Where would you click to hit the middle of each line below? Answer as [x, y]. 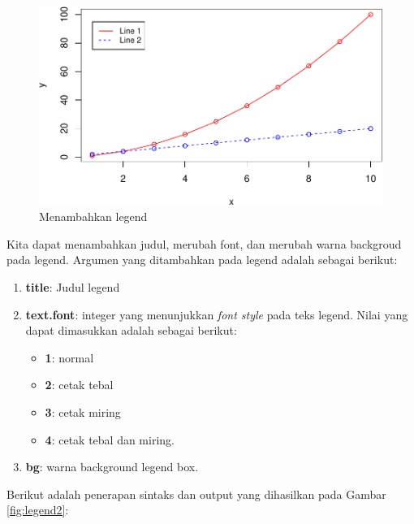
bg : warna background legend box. [112, 467]
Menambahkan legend [93, 217]
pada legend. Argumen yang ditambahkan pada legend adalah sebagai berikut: [202, 260]
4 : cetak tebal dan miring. [110, 439]
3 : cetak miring [83, 411]
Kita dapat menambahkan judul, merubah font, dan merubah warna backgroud [204, 243]
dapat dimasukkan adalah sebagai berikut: [131, 330]
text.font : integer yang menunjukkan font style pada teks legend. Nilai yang [217, 314]
